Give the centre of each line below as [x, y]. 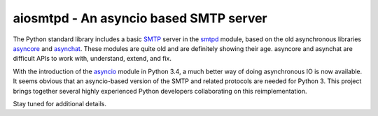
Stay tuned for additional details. [59, 103]
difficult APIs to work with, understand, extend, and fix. [92, 59]
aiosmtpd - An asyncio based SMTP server [140, 18]
